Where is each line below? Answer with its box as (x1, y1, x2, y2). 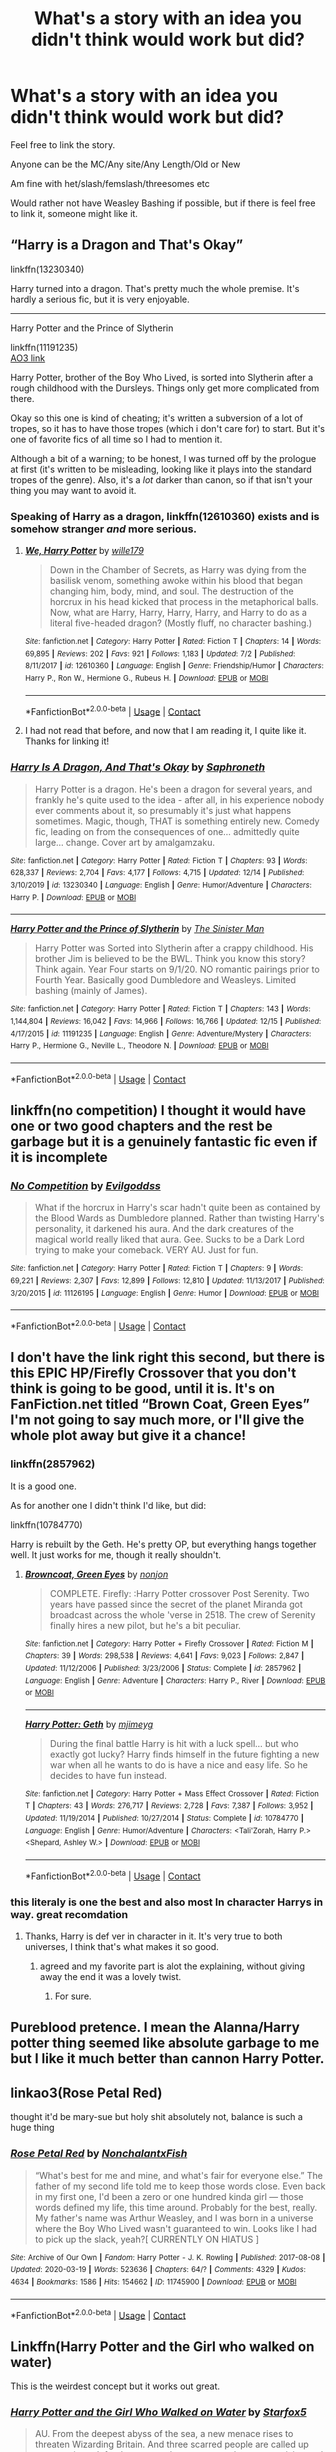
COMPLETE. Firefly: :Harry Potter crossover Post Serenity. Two (49, 1587, 310, 1599)
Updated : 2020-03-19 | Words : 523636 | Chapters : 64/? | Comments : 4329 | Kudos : (10, 2265, 307, 2275)
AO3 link (10, 352, 46, 364)
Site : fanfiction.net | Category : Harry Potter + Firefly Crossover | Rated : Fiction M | (24, 1638, 314, 1649)
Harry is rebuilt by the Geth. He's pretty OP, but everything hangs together (10, 1538, 317, 1550)
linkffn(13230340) (10, 263, 85, 275)
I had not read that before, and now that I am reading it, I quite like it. (24, 725, 307, 737)
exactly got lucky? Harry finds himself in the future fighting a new (49, 1748, 320, 1760)
